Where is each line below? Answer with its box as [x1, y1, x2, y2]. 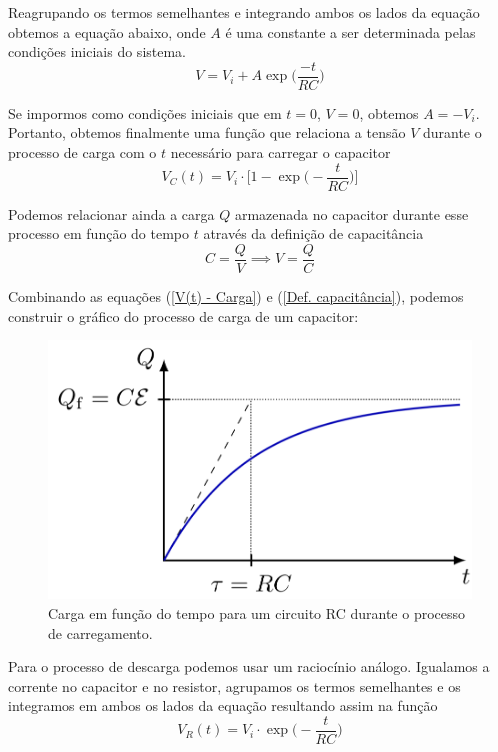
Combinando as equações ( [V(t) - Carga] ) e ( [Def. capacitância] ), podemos [8, 285, 464, 306]
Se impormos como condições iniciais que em [8, 102, 282, 123]
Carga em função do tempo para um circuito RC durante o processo [48, 602, 466, 623]
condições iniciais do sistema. [8, 41, 187, 62]
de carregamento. [48, 622, 153, 643]
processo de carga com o [8, 142, 157, 163]
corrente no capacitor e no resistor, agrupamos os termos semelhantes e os [8, 675, 461, 696]
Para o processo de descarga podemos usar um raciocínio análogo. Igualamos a [8, 656, 490, 677]
